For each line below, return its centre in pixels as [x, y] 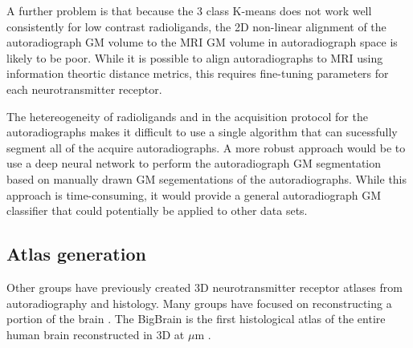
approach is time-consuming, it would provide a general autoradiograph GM [194, 194]
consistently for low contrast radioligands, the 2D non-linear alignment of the [196, 26]
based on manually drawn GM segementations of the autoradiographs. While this [207, 178]
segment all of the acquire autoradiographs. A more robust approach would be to [206, 147]
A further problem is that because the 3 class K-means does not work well [189, 10]
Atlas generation [76, 254]
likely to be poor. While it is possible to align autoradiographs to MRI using [195, 57]
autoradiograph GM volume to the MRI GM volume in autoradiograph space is [202, 42]
